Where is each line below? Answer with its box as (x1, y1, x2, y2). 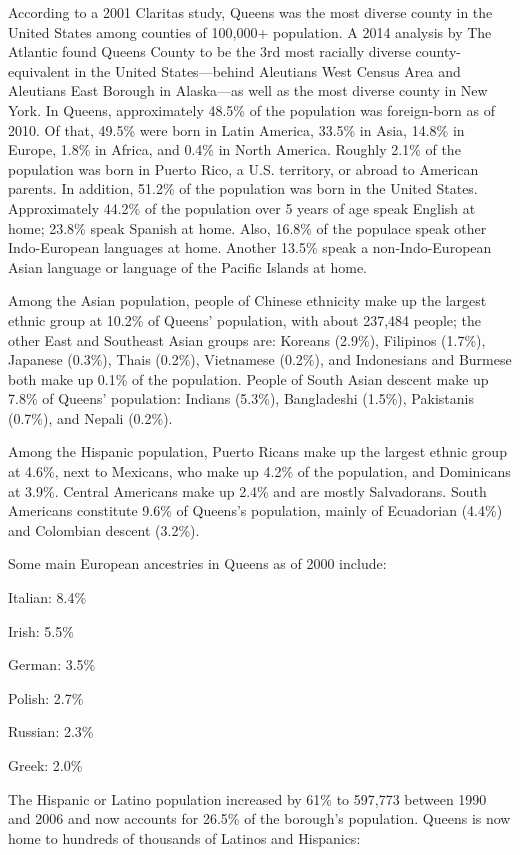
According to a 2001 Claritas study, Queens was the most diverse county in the (8, 2, 493, 22)
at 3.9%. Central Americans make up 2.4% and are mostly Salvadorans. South (8, 480, 487, 501)
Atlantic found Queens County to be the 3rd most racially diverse (8, 41, 411, 62)
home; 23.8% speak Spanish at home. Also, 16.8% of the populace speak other (8, 217, 487, 238)
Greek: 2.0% (8, 755, 83, 775)
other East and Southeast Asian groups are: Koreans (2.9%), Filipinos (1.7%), (8, 329, 486, 350)
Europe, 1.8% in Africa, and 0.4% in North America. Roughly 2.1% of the (8, 139, 461, 160)
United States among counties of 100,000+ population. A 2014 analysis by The (8, 21, 492, 42)
